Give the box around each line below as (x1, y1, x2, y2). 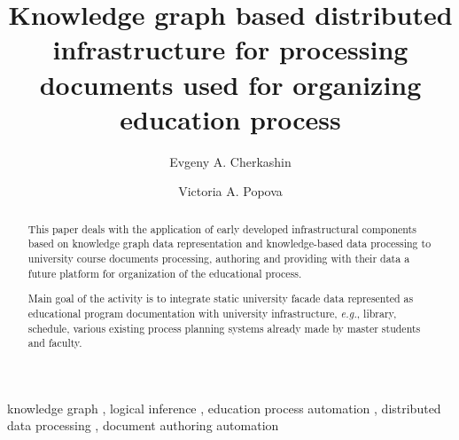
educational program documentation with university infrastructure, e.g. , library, (27, 305, 397, 320)
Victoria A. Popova (178, 182, 283, 200)
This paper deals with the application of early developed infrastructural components (27, 221, 416, 236)
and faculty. (27, 335, 82, 350)
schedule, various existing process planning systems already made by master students (27, 320, 421, 335)
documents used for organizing (39, 66, 422, 102)
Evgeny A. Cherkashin (169, 152, 292, 170)
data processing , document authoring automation (7, 416, 279, 435)
